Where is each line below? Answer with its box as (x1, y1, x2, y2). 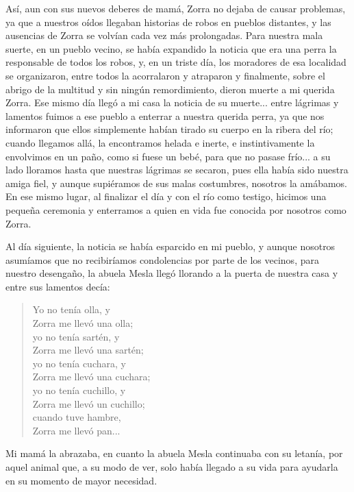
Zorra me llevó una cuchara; (32, 369, 151, 384)
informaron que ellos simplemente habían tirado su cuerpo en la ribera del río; (5, 122, 333, 136)
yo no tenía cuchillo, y (32, 383, 126, 397)
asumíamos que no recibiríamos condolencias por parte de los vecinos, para (5, 252, 319, 267)
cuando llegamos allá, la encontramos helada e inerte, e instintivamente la (5, 135, 315, 149)
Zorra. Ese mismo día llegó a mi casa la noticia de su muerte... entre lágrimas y (5, 95, 339, 110)
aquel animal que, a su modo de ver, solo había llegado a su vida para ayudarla (5, 460, 338, 473)
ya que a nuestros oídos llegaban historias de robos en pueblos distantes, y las (5, 14, 331, 29)
